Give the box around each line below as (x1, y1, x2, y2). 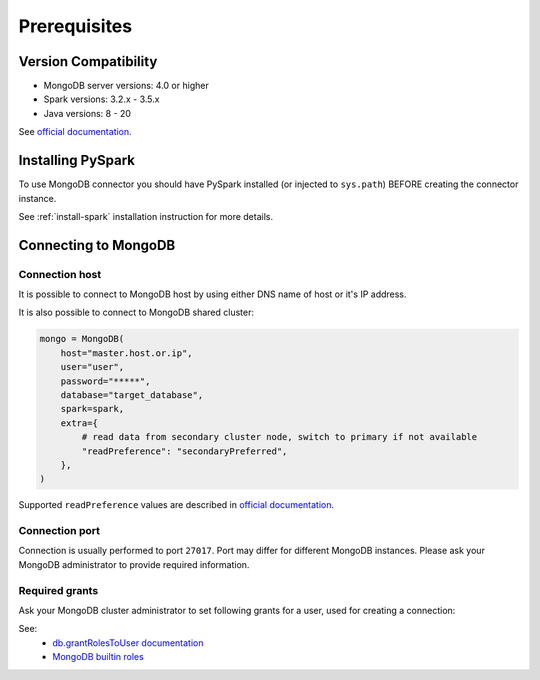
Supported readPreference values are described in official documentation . (18, 499, 335, 511)
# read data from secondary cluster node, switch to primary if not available (81, 431, 478, 443)
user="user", (60, 361, 125, 373)
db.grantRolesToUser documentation (52, 636, 204, 649)
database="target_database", (60, 390, 204, 401)
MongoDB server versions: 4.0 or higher (43, 80, 209, 92)
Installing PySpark (18, 152, 135, 169)
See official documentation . (18, 126, 132, 138)
